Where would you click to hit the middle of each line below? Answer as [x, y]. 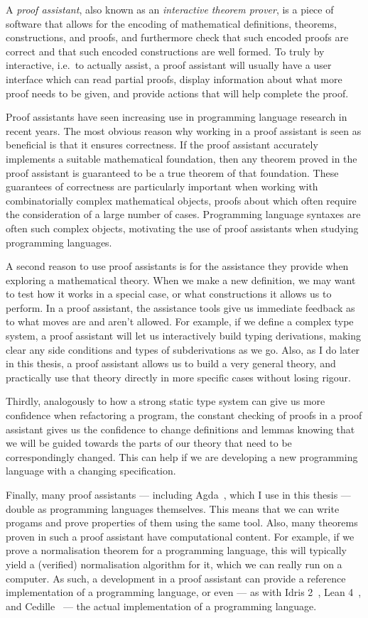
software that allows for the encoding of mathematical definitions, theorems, [171, 23]
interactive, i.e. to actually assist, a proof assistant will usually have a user [169, 65]
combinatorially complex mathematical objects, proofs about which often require [181, 200]
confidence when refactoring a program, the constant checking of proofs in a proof [184, 415]
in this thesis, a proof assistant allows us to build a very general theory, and [171, 363]
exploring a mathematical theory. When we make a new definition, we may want [181, 280]
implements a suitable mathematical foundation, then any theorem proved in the [182, 158]
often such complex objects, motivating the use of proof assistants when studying [182, 228]
